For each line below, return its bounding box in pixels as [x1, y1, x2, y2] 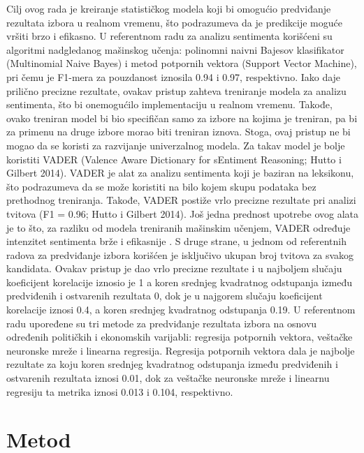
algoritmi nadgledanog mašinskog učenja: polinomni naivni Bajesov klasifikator [6, 42, 344, 57]
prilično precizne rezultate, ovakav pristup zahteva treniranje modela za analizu [6, 83, 347, 98]
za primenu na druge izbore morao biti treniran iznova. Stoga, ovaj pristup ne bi [6, 124, 351, 139]
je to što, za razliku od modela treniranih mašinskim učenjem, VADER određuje [6, 220, 351, 235]
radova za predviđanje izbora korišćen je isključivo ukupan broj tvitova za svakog [6, 247, 354, 262]
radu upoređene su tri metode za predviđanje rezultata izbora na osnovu [6, 315, 317, 330]
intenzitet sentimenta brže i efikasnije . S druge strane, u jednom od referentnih [6, 234, 347, 248]
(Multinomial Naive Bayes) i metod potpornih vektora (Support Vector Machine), [6, 56, 357, 70]
